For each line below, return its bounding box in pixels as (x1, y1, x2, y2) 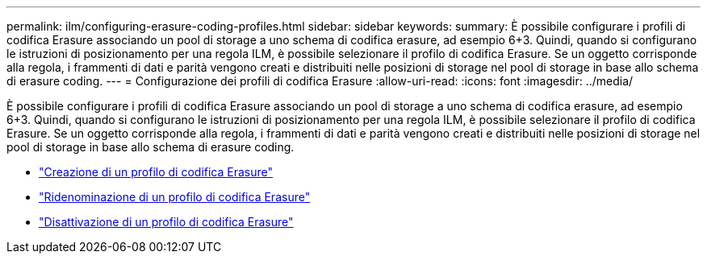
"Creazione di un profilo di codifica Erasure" (39, 165, 274, 179)
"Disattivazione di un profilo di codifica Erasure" (39, 215, 294, 229)
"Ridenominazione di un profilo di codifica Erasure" (39, 190, 311, 204)
